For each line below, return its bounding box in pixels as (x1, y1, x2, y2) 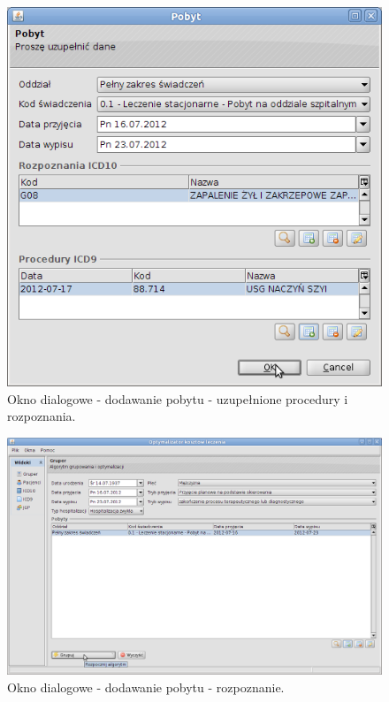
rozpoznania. (7, 407, 76, 425)
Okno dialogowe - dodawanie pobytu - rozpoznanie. (7, 678, 285, 696)
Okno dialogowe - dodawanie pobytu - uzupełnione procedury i (7, 389, 348, 408)
